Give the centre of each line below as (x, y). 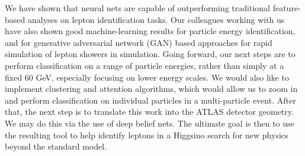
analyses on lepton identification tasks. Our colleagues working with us (156, 19)
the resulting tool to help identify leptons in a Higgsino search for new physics (147, 135)
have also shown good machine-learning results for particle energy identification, (150, 31)
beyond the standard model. (56, 146)
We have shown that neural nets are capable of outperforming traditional (137, 8)
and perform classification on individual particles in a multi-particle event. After (150, 100)
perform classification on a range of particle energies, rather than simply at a (145, 65)
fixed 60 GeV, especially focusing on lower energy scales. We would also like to (147, 77)
